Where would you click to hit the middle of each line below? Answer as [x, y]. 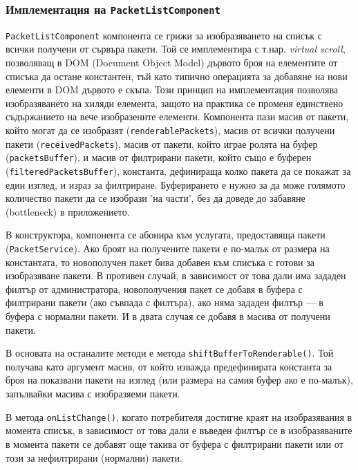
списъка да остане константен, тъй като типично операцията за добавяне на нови [177, 76]
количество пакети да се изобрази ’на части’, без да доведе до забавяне [156, 198]
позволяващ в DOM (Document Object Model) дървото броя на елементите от [172, 63]
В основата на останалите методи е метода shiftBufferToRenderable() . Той [170, 353]
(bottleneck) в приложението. [68, 211]
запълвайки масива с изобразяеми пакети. [93, 394]
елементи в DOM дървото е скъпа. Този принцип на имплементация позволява [172, 90]
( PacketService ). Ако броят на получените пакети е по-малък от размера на [168, 248]
